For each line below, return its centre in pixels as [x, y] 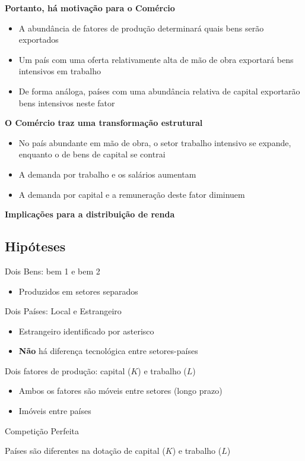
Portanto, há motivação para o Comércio [90, 8]
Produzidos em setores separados [78, 291]
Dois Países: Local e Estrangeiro [63, 311]
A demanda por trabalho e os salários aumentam [107, 174]
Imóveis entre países [55, 411]
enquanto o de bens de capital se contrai [92, 154]
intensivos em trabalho [60, 71]
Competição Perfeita [42, 430]
